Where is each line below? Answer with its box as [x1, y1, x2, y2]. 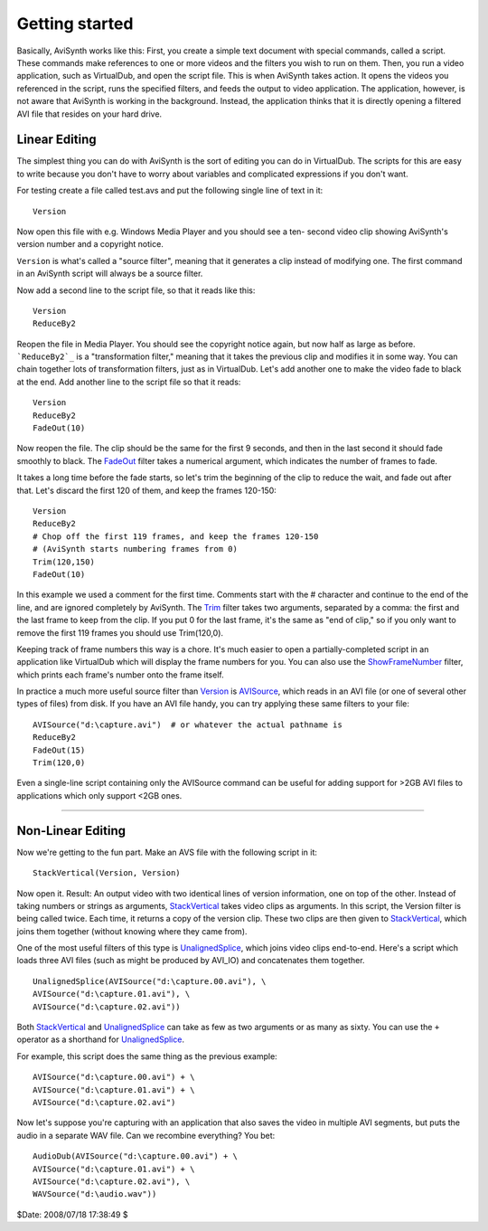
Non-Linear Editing [16, 823, 127, 838]
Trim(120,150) [33, 556, 95, 567]
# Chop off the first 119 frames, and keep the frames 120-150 [33, 531, 319, 542]
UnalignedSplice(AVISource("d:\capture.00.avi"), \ [33, 976, 267, 986]
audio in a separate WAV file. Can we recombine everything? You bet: [16, 1130, 276, 1141]
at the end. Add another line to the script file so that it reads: [16, 376, 241, 387]
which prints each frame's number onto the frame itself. [16, 669, 225, 680]
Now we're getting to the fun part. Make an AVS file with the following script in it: [16, 847, 318, 857]
